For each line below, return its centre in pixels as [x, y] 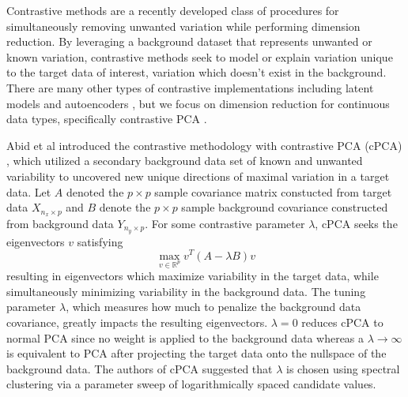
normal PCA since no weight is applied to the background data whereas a [185, 337]
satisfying [100, 241]
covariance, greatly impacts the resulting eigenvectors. [137, 322]
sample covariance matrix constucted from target [273, 191]
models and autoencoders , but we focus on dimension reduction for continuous [198, 103]
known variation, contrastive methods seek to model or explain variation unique [200, 56]
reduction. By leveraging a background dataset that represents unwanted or [189, 41]
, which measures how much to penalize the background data [213, 307]
